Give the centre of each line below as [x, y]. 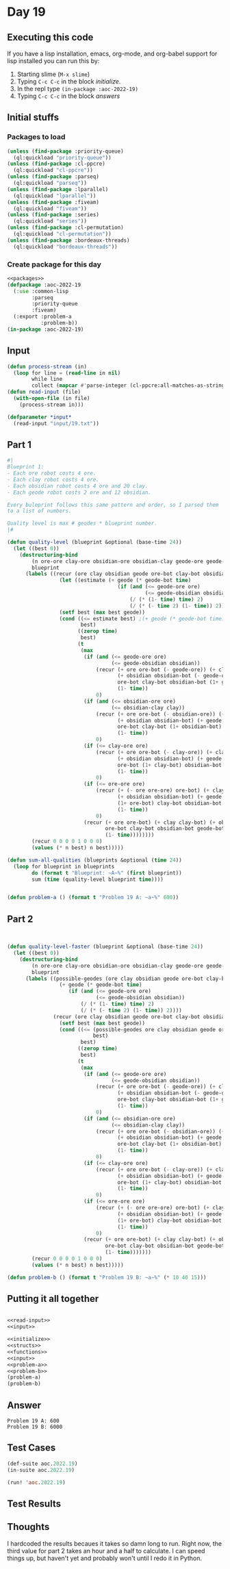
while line [47, 379]
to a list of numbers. [39, 511]
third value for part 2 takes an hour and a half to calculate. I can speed [106, 1551]
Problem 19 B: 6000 [35, 1427]
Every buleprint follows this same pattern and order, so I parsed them [113, 505]
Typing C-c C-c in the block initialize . [69, 81]
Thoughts [28, 1527]
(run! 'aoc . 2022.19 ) [37, 1482]
